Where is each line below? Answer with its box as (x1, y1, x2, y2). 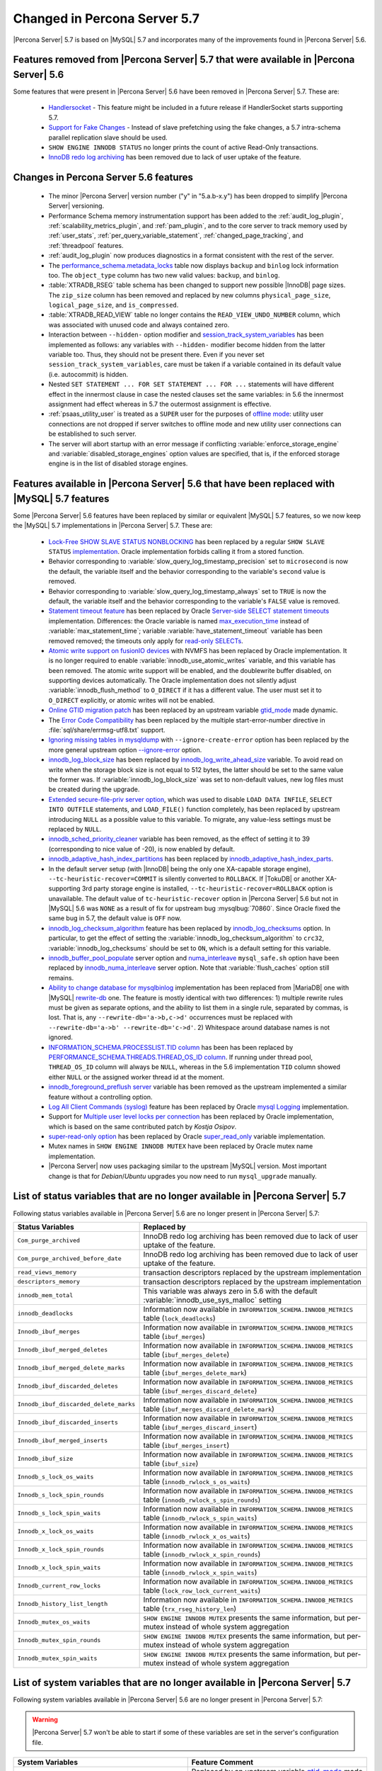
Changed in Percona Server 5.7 (13, 11, 199, 26)
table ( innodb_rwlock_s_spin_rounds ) (143, 1495, 261, 1505)
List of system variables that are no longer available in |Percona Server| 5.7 (13, 1677, 352, 1689)
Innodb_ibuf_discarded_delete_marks (17, 1401, 136, 1408)
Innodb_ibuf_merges (17, 1328, 81, 1335)
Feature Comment (191, 1758, 254, 1767)
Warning (32, 1715, 58, 1724)
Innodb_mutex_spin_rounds (17, 1636, 101, 1644)
